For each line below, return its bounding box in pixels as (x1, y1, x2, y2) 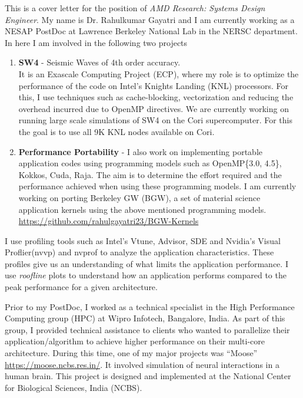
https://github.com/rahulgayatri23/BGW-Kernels (18, 215, 199, 227)
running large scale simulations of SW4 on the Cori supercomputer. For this (18, 114, 292, 126)
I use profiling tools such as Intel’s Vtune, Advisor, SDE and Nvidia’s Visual (5, 234, 281, 246)
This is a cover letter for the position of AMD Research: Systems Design (5, 2, 265, 14)
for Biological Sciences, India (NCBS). (5, 381, 142, 393)
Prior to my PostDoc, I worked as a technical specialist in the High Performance (5, 300, 295, 313)
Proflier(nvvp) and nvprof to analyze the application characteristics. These (5, 246, 274, 258)
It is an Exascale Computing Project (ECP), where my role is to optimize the (18, 67, 299, 80)
